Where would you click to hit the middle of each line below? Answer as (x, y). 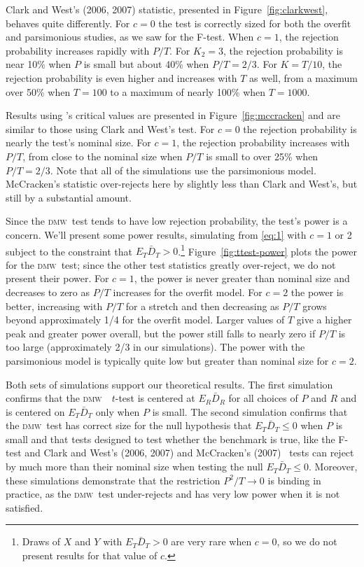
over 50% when (38, 91)
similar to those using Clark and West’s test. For (110, 128)
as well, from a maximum (303, 77)
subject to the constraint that (69, 251)
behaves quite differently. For (68, 23)
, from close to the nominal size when (103, 156)
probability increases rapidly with (78, 50)
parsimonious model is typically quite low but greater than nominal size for (167, 360)
